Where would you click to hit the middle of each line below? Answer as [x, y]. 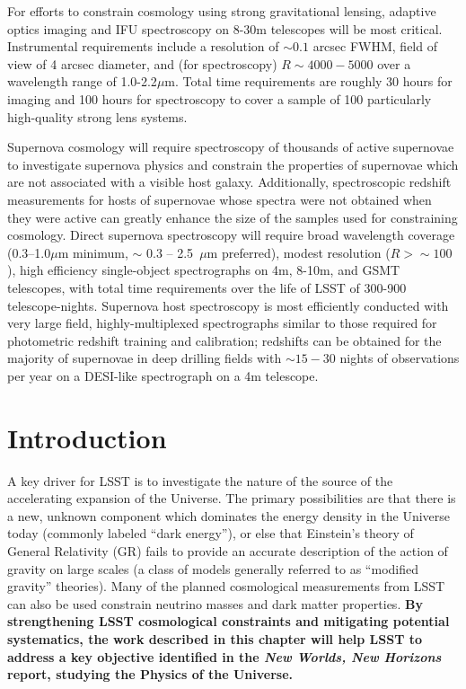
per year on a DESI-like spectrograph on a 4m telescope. [163, 375]
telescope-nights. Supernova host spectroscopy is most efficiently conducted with [228, 305]
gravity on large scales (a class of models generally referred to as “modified [213, 568]
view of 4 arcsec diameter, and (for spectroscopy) [142, 63]
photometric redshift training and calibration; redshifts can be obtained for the [224, 340]
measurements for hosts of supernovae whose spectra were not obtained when [220, 199]
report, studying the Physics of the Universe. [150, 674]
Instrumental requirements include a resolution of [143, 46]
